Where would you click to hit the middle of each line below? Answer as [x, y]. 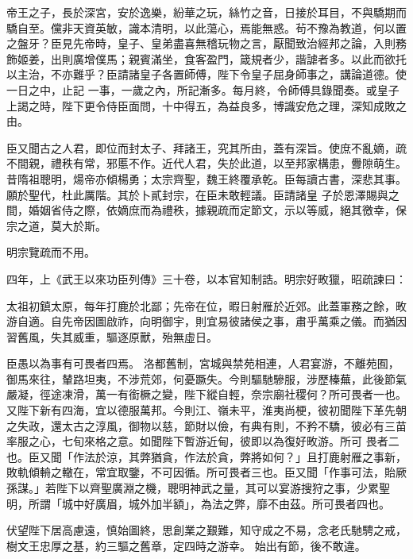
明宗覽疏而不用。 [51, 252]
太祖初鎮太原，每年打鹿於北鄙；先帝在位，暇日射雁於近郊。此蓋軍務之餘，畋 [206, 305]
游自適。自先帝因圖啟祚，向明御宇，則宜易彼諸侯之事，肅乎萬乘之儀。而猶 [201, 321]
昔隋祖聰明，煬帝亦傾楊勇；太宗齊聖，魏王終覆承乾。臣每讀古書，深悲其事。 [206, 178]
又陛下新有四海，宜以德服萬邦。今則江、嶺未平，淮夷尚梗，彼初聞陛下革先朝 [206, 410]
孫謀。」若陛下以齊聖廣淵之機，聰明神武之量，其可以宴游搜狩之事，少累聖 [198, 488]
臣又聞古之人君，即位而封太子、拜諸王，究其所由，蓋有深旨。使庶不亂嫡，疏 [206, 147]
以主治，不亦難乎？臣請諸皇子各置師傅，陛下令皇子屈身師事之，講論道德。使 [206, 74]
